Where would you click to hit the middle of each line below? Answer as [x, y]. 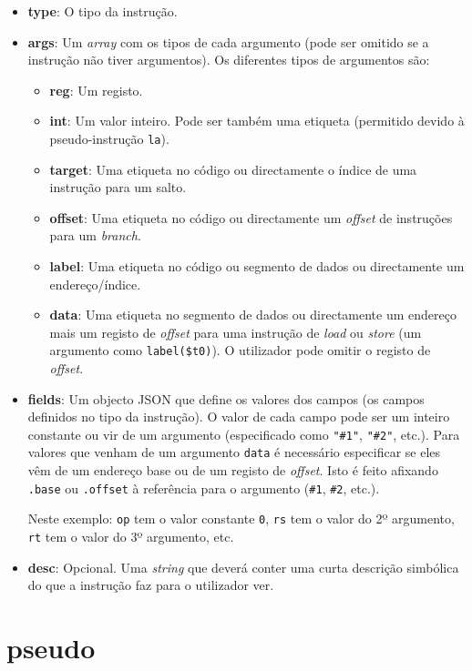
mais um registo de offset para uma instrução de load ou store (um [236, 332]
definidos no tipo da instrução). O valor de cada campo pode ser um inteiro [239, 417]
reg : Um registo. [96, 90]
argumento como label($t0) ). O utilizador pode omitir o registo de [240, 350]
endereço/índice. [95, 284]
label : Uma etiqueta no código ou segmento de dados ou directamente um [257, 266]
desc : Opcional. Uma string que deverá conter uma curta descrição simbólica [243, 567]
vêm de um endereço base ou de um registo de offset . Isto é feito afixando [233, 470]
